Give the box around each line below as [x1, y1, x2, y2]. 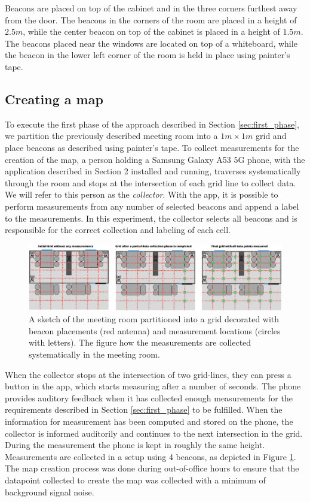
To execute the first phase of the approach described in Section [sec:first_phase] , [5, 117, 299, 130]
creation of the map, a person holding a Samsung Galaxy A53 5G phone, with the [5, 153, 305, 165]
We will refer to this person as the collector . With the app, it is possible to [5, 188, 278, 201]
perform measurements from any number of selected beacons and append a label [5, 199, 299, 212]
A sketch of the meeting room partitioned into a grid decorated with [29, 313, 280, 325]
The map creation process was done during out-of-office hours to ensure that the [5, 462, 299, 474]
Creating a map [5, 89, 103, 108]
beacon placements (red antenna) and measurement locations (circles [29, 324, 281, 337]
